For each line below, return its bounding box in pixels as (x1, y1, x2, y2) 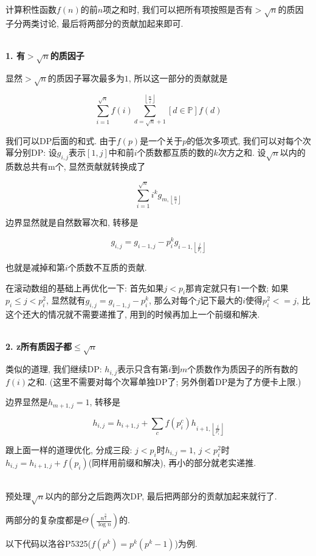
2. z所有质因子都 (5, 340, 72, 353)
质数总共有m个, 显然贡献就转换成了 (5, 160, 146, 173)
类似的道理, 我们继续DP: (5, 363, 102, 375)
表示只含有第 (117, 363, 169, 375)
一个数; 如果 (241, 281, 289, 294)
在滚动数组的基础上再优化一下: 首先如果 (5, 281, 164, 294)
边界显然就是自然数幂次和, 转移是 (5, 216, 139, 229)
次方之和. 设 (218, 146, 266, 159)
